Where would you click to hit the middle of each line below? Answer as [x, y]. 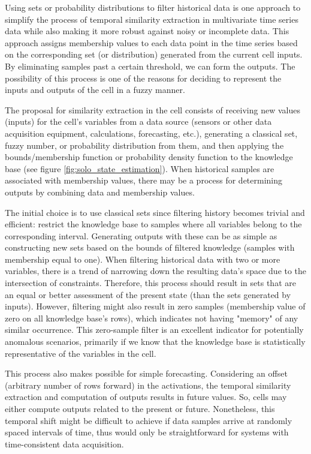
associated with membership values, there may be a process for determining [144, 180]
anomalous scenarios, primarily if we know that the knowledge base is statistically [155, 342]
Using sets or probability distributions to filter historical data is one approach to [153, 7]
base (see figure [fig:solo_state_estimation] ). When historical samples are [140, 168]
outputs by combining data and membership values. [100, 192]
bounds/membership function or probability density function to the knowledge [149, 157]
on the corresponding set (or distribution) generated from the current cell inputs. [154, 54]
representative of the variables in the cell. [81, 353]
